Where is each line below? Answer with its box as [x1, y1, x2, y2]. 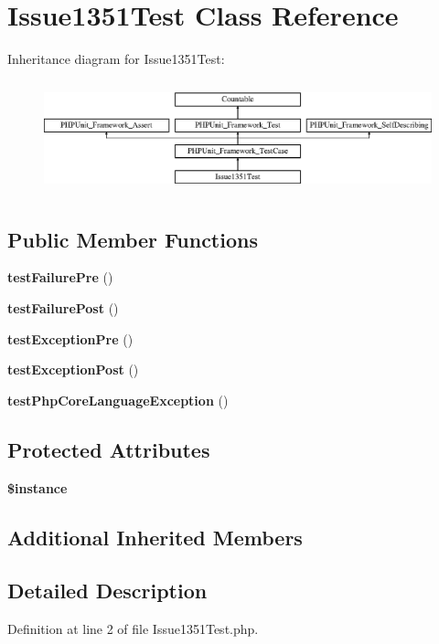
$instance [7, 478, 68, 497]
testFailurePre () [7, 268, 113, 287]
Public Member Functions [7, 225, 258, 253]
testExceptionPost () [7, 360, 139, 379]
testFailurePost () [7, 298, 119, 317]
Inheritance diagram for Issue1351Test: [7, 49, 225, 69]
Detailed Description [7, 576, 208, 605]
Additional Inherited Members [7, 523, 303, 551]
